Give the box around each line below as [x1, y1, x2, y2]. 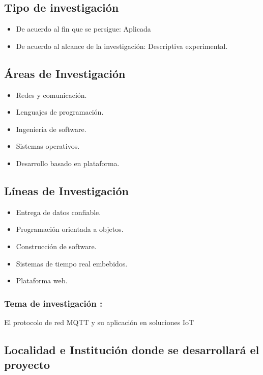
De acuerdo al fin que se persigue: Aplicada [16, 23, 151, 34]
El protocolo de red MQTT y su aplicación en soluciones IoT [4, 316, 194, 327]
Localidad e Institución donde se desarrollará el [4, 341, 259, 357]
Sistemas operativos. [16, 141, 80, 151]
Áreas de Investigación [4, 65, 126, 81]
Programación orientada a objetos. [16, 224, 124, 234]
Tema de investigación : [4, 297, 103, 309]
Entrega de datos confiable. [16, 206, 101, 217]
